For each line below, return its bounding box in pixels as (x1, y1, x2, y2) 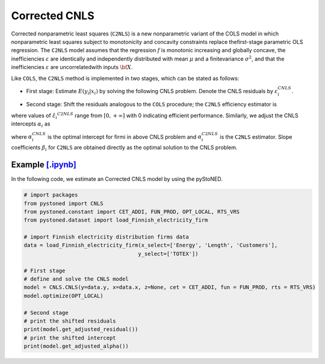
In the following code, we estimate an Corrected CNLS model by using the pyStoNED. (11, 175, 223, 183)
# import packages (23, 192, 78, 198)
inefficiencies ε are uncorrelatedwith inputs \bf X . (11, 64, 133, 71)
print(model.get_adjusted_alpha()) (23, 343, 129, 350)
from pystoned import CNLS (23, 200, 104, 207)
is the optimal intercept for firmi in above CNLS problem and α (47, 133, 202, 141)
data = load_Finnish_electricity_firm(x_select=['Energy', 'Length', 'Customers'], (23, 242, 278, 249)
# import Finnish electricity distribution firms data (23, 234, 189, 240)
